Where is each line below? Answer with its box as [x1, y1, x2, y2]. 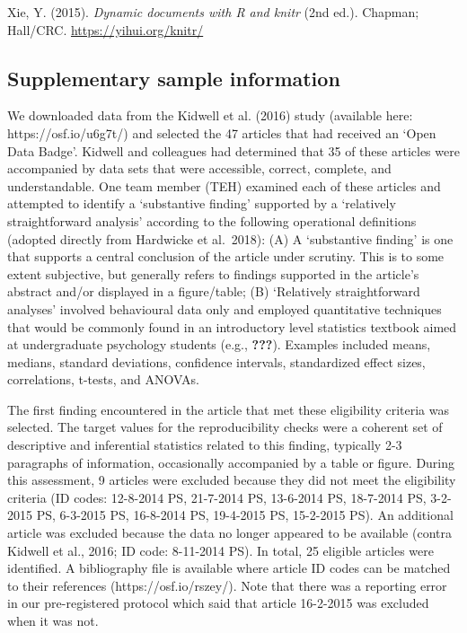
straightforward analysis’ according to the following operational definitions [7, 211, 417, 230]
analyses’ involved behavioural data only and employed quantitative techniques [7, 299, 442, 318]
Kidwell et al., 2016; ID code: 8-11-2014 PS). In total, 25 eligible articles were [7, 541, 434, 559]
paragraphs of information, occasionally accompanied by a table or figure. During [7, 453, 455, 471]
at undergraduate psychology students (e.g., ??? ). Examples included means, [7, 335, 431, 354]
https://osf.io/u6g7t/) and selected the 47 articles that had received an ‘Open [7, 123, 436, 142]
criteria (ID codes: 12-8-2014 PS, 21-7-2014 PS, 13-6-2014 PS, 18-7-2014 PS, [7, 488, 427, 506]
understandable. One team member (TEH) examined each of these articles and [7, 176, 441, 195]
